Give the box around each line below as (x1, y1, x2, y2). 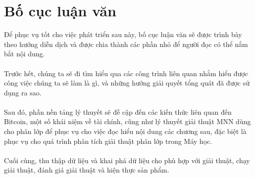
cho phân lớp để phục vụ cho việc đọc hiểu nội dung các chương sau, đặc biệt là (4, 126, 247, 136)
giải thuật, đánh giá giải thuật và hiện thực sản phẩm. (4, 165, 169, 175)
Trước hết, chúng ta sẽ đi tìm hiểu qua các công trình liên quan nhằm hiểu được (4, 68, 248, 78)
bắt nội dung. (4, 48, 45, 59)
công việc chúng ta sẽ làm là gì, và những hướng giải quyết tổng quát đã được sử (4, 78, 250, 88)
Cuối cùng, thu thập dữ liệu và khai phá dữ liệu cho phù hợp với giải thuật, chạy (4, 155, 250, 165)
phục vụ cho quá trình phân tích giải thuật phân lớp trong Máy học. (4, 135, 212, 146)
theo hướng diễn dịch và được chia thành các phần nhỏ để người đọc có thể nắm (4, 39, 248, 49)
